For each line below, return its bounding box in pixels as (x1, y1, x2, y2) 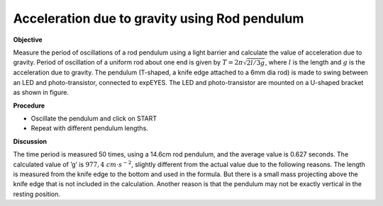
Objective (13, 35, 43, 44)
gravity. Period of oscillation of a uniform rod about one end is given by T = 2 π (13, 58, 244, 67)
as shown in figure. (13, 88, 69, 97)
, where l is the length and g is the (265, 58, 365, 67)
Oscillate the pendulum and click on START (30, 114, 157, 122)
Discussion (13, 137, 48, 145)
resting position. (13, 190, 60, 198)
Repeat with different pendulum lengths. (30, 124, 148, 132)
